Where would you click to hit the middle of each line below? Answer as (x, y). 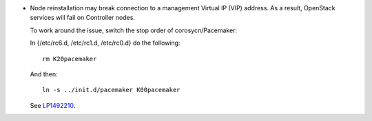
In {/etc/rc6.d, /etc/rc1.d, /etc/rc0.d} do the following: (105, 43)
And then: (44, 74)
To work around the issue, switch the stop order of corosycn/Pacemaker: (134, 30)
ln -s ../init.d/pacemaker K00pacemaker (111, 90)
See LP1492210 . (53, 105)
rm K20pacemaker (70, 59)
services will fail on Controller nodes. (83, 18)
